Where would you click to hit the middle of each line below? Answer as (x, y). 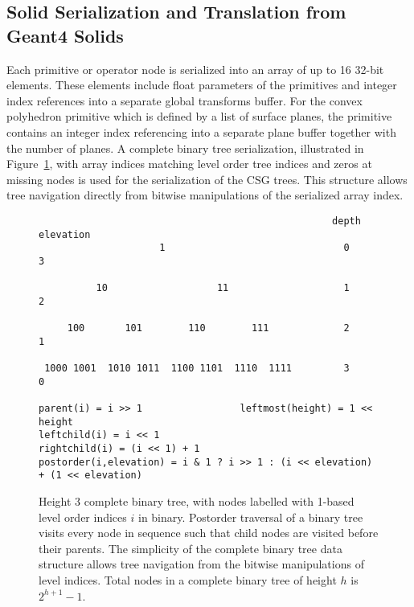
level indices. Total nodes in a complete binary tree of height (188, 580)
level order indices (83, 517)
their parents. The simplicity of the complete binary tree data (191, 548)
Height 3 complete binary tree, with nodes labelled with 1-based (197, 501)
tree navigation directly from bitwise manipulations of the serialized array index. (205, 195)
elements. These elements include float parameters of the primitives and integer (202, 85)
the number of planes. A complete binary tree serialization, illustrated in (185, 148)
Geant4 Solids (65, 35)
